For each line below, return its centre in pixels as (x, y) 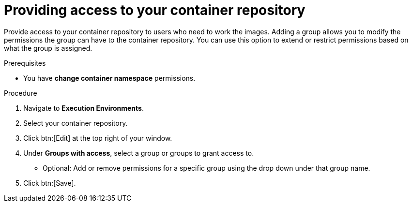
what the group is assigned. (48, 48)
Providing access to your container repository (155, 10)
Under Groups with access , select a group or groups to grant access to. (139, 153)
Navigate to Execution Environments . (84, 108)
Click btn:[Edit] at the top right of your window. (98, 138)
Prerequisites (25, 63)
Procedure (21, 93)
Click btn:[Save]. (50, 183)
